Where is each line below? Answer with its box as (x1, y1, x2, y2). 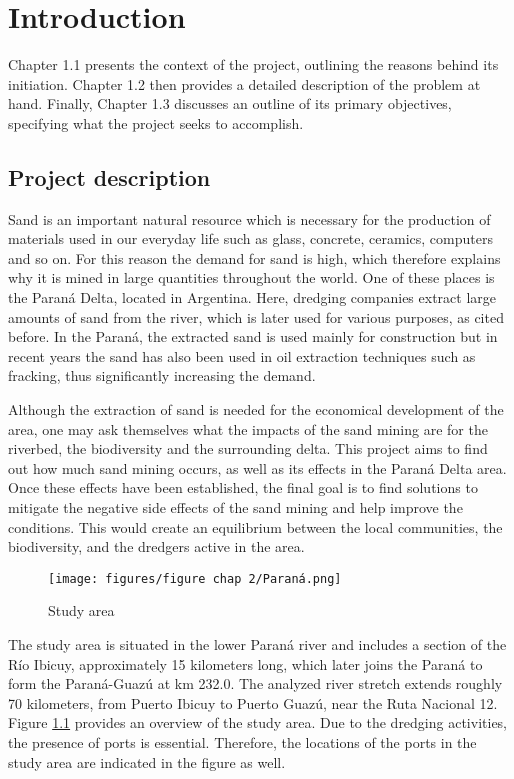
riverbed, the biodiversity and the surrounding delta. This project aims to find (8, 438, 488, 459)
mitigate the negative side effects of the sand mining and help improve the (8, 497, 463, 518)
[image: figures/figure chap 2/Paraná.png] (48, 571, 342, 586)
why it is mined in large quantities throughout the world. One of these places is (8, 267, 495, 288)
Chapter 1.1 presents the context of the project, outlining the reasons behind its (8, 54, 499, 75)
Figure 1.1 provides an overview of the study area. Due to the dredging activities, (8, 712, 508, 733)
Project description (8, 161, 211, 192)
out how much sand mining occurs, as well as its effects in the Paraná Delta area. (8, 457, 507, 478)
